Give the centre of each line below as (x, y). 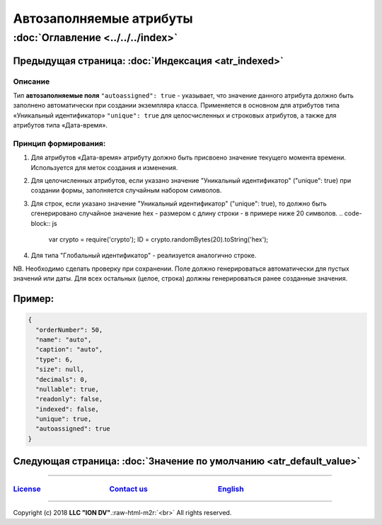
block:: (41, 223)
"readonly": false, (69, 399)
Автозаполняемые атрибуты (103, 18)
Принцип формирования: (59, 143)
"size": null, (60, 369)
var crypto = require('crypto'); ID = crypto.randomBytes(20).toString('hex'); (158, 239)
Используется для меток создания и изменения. (104, 167)
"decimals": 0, (62, 379)
